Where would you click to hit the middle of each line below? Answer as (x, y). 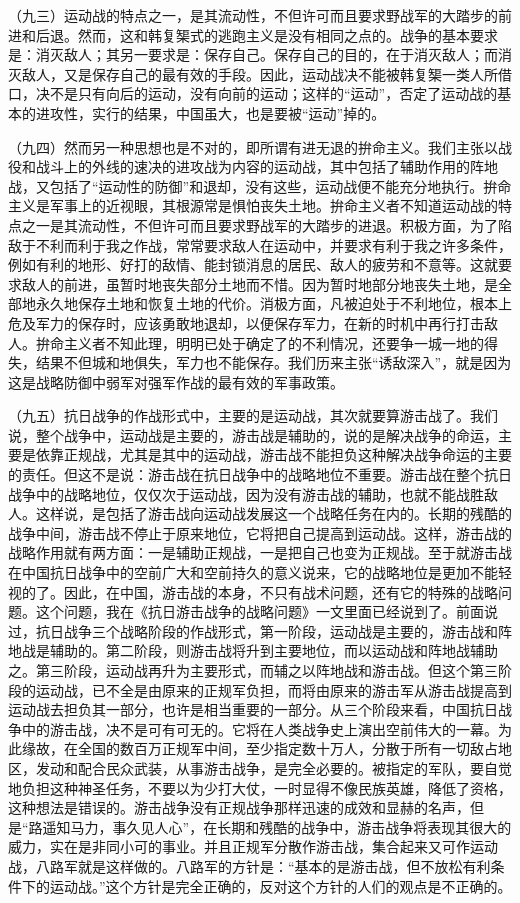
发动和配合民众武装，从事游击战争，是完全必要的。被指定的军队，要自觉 (273, 767)
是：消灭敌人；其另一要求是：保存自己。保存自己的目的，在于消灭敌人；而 (253, 54)
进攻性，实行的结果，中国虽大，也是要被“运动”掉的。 (210, 112)
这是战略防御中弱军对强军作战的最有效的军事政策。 (176, 381)
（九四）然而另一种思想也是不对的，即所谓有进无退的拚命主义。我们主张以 (253, 146)
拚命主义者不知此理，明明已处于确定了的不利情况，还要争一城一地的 (259, 342)
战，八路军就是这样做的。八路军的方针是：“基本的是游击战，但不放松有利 (249, 865)
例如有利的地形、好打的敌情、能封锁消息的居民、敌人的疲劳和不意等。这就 (253, 264)
